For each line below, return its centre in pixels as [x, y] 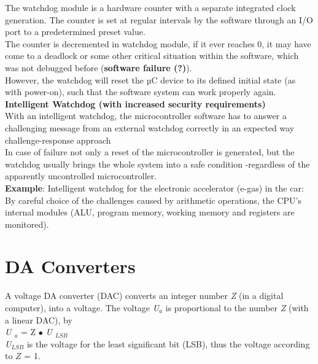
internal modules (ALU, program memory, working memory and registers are [150, 212]
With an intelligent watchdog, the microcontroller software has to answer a [146, 116]
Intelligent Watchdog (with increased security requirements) [135, 103]
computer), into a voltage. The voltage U [82, 308]
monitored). [27, 224]
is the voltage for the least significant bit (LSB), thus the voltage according [168, 343]
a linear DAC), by [39, 319]
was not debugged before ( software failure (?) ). [99, 67]
